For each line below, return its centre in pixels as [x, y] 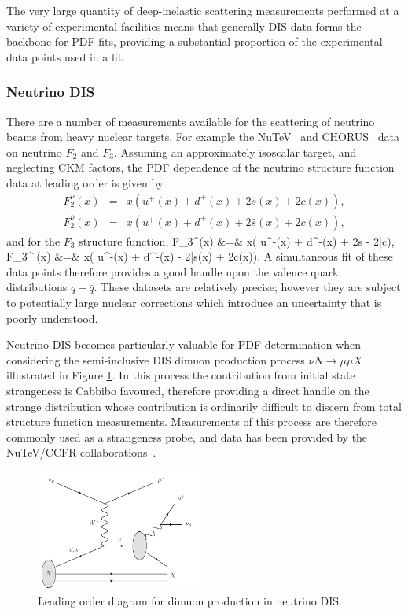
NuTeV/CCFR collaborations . [81, 452]
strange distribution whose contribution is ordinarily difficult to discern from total [204, 406]
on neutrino [34, 152]
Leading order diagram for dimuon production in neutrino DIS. [190, 601]
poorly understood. [52, 318]
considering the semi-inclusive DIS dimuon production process [156, 359]
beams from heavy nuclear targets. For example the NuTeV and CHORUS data [203, 137]
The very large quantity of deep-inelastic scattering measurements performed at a [203, 10]
